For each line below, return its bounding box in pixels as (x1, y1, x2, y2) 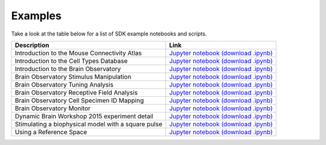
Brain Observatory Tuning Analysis (14, 80, 114, 88)
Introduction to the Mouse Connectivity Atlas (14, 49, 142, 57)
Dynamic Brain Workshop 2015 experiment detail (14, 112, 153, 120)
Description (14, 41, 50, 49)
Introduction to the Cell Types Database (14, 57, 128, 65)
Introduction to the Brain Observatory (14, 64, 121, 73)
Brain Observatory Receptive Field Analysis (14, 88, 138, 96)
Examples (11, 9, 62, 22)
